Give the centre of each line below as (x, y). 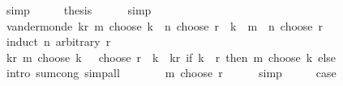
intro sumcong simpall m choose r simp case (171, 73)
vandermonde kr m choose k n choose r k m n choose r (165, 25)
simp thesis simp (79, 10)
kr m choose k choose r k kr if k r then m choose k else (171, 57)
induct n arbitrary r (58, 41)
